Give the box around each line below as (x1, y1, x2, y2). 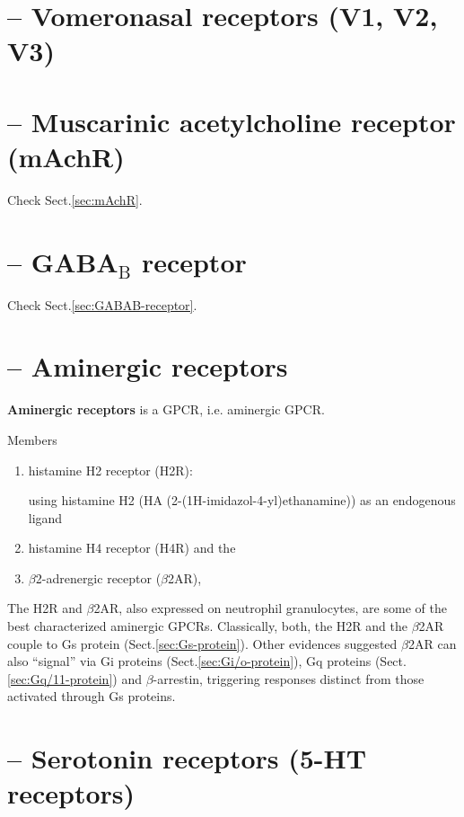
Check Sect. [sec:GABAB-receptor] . (7, 295, 197, 314)
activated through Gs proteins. (7, 687, 176, 706)
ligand (28, 508, 63, 527)
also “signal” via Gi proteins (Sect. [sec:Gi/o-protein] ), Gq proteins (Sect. (7, 652, 407, 670)
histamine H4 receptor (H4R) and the (28, 538, 236, 557)
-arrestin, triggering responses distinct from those (153, 669, 425, 688)
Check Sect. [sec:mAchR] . (7, 190, 143, 209)
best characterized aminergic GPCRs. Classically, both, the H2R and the (7, 617, 407, 635)
